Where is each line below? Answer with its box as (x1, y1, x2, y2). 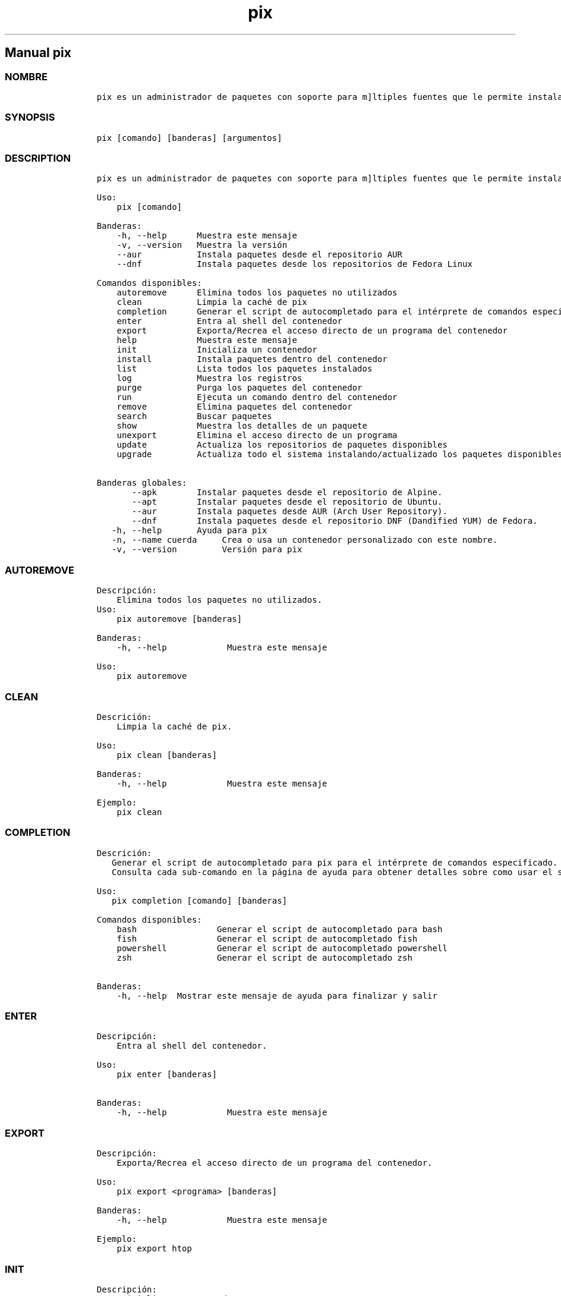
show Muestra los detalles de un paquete (116, 421, 367, 431)
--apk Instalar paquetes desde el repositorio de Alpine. (131, 487, 443, 498)
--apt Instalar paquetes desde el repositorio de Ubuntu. (131, 497, 443, 507)
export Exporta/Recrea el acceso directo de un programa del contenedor (116, 326, 508, 336)
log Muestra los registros (116, 373, 302, 383)
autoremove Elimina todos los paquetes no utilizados (116, 288, 398, 298)
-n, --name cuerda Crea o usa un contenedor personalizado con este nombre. (112, 535, 498, 545)
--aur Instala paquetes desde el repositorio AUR (116, 250, 402, 260)
